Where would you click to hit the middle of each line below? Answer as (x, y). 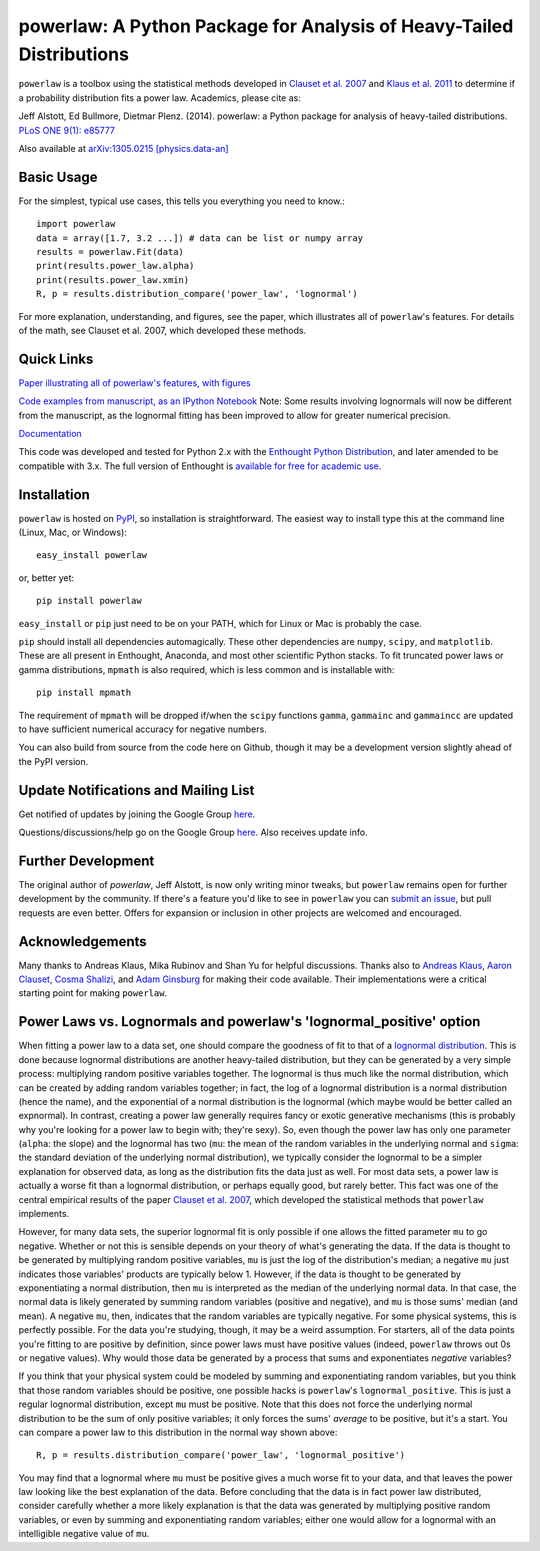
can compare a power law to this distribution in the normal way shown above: (178, 1432)
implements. (44, 1214)
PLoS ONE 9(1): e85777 (66, 130)
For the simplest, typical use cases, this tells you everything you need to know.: (181, 201)
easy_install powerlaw (92, 555)
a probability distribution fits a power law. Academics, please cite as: (160, 97)
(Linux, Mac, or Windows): (72, 532)
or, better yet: (46, 577)
